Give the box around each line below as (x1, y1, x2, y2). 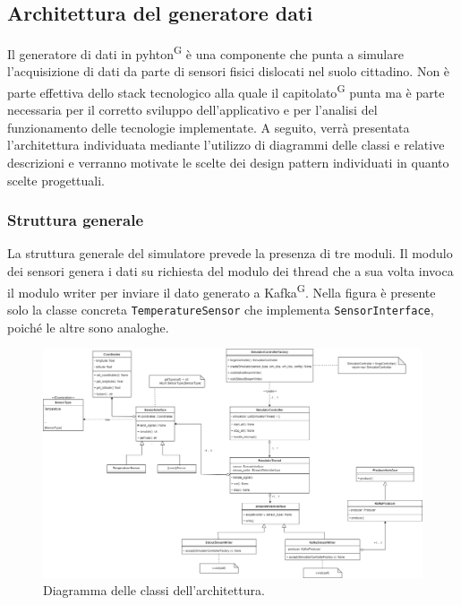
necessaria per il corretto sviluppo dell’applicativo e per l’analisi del (7, 100, 378, 119)
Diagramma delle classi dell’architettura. (43, 581, 265, 600)
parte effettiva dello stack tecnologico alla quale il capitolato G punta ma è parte (7, 81, 445, 101)
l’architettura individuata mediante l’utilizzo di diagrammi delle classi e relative (7, 135, 445, 154)
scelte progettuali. (7, 170, 106, 189)
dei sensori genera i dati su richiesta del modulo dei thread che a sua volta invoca (7, 262, 454, 281)
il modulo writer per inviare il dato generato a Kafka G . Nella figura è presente (7, 280, 436, 301)
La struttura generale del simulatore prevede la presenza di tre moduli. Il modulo (7, 244, 453, 263)
